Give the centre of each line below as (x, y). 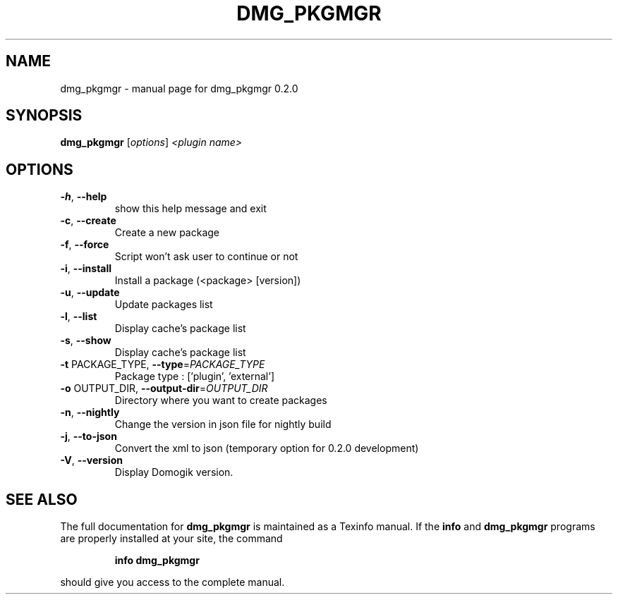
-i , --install (86, 269)
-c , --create (88, 221)
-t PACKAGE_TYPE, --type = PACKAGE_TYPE (163, 365)
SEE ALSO (42, 499)
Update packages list (164, 305)
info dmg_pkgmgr (157, 561)
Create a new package (167, 233)
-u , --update (90, 293)
